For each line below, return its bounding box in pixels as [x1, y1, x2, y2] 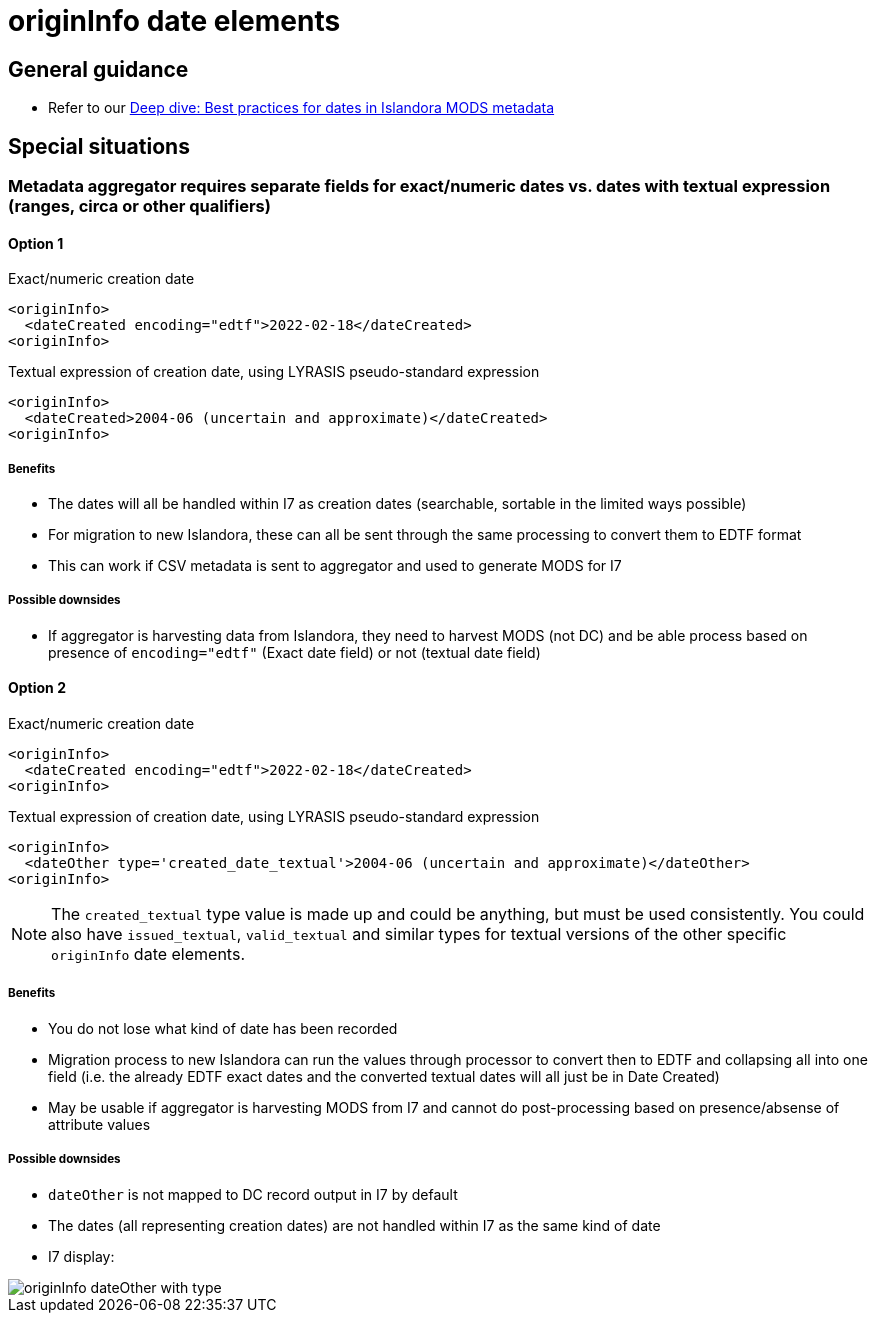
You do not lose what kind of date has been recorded [48, 1019, 398, 1037]
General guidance [8, 56, 189, 82]
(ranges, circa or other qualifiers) [8, 196, 271, 217]
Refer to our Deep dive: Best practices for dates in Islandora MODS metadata [48, 99, 555, 117]
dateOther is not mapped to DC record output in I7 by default [48, 1185, 458, 1203]
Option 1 [8, 234, 64, 252]
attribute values [48, 1115, 151, 1133]
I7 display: [48, 1247, 115, 1265]
